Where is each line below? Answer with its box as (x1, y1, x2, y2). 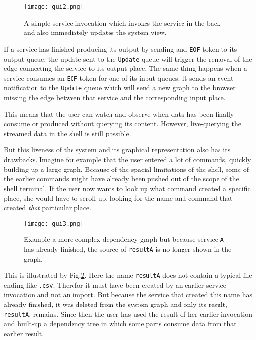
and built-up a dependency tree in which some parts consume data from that (4, 318, 237, 329)
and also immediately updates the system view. (24, 27, 167, 37)
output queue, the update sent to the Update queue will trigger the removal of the (4, 53, 252, 64)
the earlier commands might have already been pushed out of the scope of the (4, 173, 239, 184)
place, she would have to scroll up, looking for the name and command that (4, 193, 233, 203)
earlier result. (4, 328, 44, 338)
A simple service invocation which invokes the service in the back (24, 17, 220, 28)
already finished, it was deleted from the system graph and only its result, (4, 299, 227, 309)
